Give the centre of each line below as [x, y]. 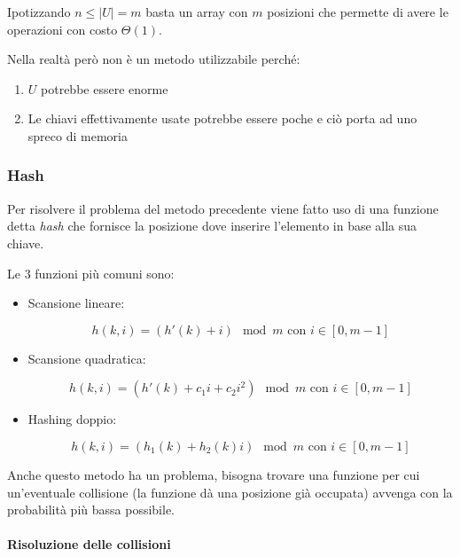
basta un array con [197, 12]
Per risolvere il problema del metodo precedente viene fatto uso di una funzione [223, 208]
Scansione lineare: [76, 303]
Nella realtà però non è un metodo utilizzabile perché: [154, 59]
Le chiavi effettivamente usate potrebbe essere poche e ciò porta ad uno [222, 118]
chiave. [26, 243]
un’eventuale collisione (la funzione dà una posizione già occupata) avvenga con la [230, 492]
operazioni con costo [62, 29]
